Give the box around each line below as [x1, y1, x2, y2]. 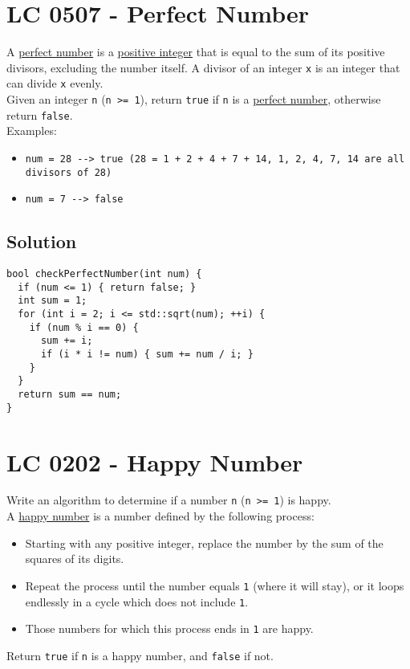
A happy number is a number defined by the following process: [6, 508, 315, 524]
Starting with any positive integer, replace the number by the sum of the [25, 534, 384, 551]
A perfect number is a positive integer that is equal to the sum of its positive [6, 43, 385, 60]
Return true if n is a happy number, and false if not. [6, 647, 274, 663]
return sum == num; [18, 389, 122, 401]
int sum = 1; [18, 295, 87, 307]
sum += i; [40, 335, 93, 347]
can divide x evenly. [6, 75, 104, 92]
